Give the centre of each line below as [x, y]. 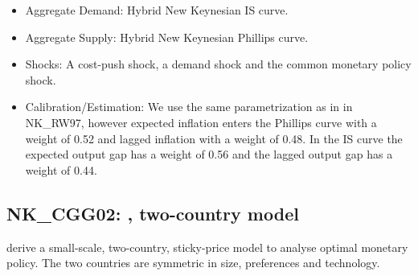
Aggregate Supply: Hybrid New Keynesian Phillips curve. [167, 37]
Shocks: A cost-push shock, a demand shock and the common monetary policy [218, 64]
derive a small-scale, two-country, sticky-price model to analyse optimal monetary [207, 247]
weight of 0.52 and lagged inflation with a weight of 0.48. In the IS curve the [214, 138]
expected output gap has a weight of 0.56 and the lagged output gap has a [209, 154]
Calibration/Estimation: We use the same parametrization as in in [189, 107]
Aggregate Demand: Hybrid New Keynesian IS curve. [157, 10]
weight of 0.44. [61, 169]
